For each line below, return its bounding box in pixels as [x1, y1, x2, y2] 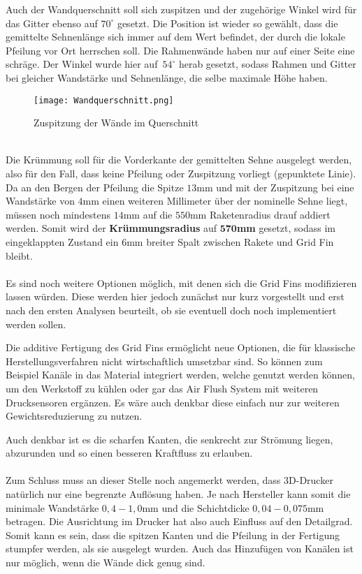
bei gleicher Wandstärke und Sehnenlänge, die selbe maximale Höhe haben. [6, 70, 328, 84]
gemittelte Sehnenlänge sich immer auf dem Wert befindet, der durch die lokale [6, 29, 345, 44]
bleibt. [6, 248, 33, 263]
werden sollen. [6, 316, 66, 331]
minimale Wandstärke [6, 500, 99, 515]
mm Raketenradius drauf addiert [189, 207, 331, 221]
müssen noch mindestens [6, 207, 111, 221]
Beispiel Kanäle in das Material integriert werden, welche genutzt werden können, [6, 367, 355, 382]
